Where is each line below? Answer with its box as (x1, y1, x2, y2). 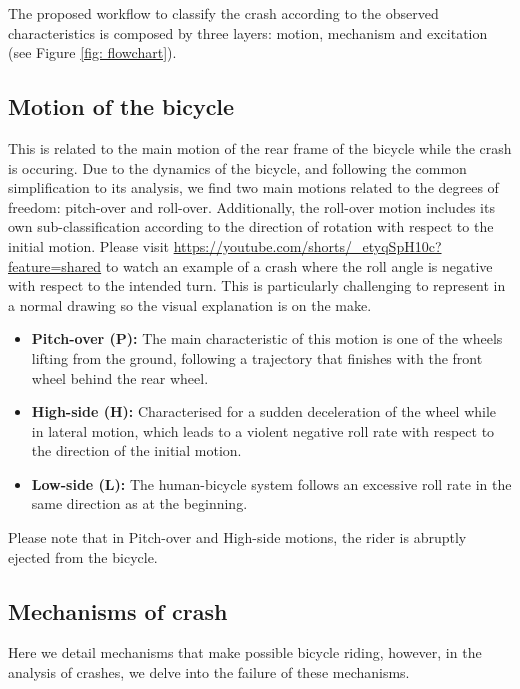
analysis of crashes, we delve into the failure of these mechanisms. (8, 662, 410, 683)
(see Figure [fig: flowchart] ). (8, 42, 177, 63)
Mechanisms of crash (8, 595, 228, 626)
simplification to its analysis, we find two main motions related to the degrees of (8, 177, 499, 198)
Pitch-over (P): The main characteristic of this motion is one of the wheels (31, 328, 503, 349)
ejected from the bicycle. (8, 546, 158, 567)
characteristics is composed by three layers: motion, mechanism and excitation (8, 22, 488, 43)
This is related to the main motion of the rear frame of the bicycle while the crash (8, 137, 512, 158)
